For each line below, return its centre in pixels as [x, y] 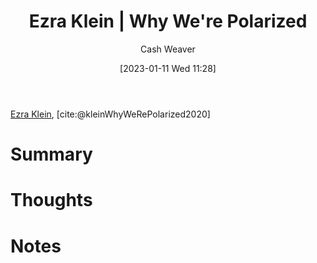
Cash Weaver [168, 49]
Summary [51, 154]
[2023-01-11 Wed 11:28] [168, 68]
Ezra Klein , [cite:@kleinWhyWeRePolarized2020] [110, 114]
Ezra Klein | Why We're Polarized [168, 21]
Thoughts [51, 200]
